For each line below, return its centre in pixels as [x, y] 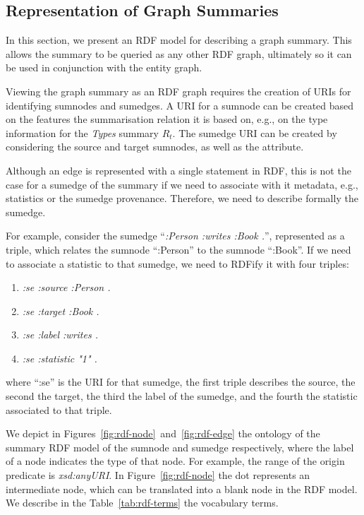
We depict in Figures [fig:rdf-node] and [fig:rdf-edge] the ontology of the [163, 433]
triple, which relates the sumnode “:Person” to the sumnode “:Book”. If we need [178, 249]
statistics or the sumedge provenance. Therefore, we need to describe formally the [182, 198]
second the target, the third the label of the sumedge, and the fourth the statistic [182, 396]
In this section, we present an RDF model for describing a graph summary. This [179, 40]
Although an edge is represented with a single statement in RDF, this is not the [178, 170]
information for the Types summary [82, 132]
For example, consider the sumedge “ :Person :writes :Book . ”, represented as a [175, 236]
